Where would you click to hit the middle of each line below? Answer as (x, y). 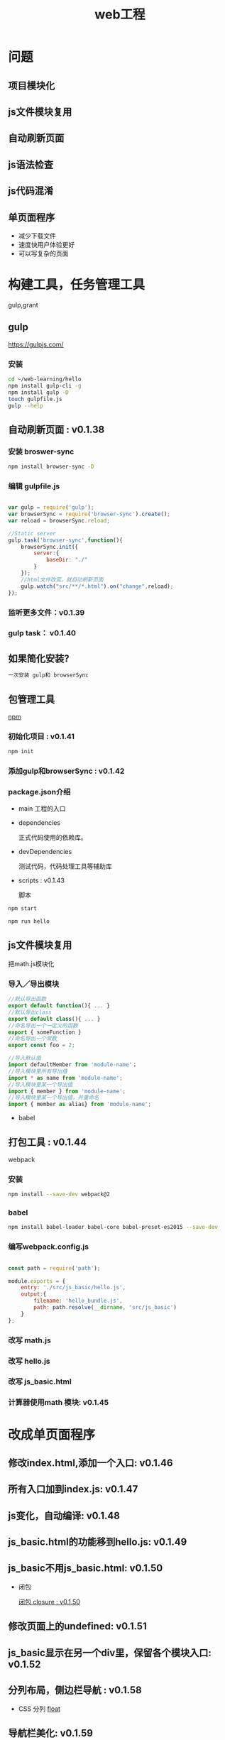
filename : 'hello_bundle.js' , (78, 1301)
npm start (23, 909)
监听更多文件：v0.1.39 (46, 613)
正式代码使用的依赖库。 (53, 838)
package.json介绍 (39, 792)
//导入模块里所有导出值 (38, 1071)
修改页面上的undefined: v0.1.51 (78, 1626)
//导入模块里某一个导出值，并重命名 (54, 1098)
